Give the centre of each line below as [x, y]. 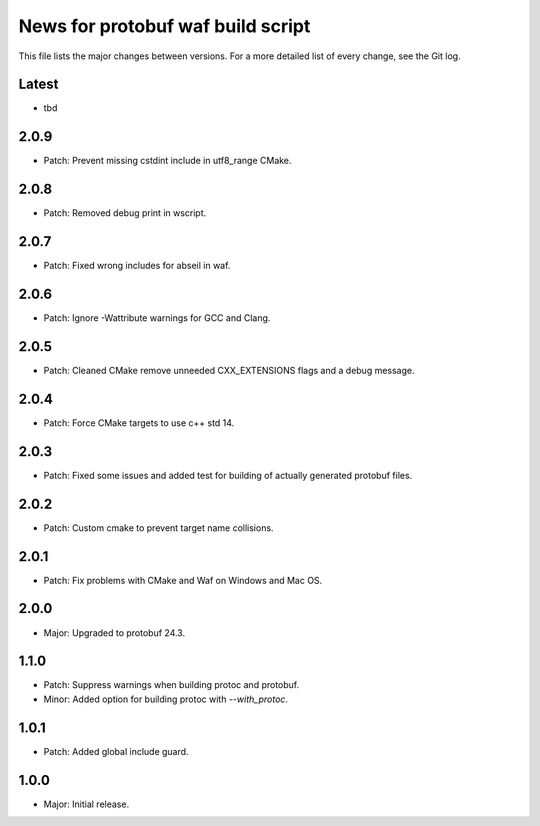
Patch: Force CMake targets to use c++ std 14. [139, 422]
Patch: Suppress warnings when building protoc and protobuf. [171, 685]
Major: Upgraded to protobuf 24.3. [114, 632]
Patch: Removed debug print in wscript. [125, 213]
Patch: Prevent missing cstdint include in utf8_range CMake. [167, 161]
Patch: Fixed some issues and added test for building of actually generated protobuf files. [228, 475]
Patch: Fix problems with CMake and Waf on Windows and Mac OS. [183, 580]
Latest [38, 84]
